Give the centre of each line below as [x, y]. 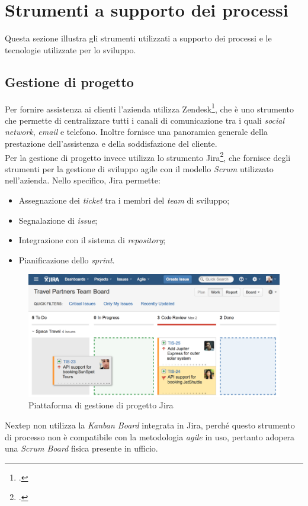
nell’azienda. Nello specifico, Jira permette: [83, 180]
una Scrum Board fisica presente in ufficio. [81, 448]
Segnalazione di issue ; [58, 220]
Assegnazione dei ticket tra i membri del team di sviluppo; [124, 200]
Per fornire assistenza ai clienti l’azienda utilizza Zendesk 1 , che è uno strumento [149, 108]
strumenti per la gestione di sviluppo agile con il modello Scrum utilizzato [139, 168]
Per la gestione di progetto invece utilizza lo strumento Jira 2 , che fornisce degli [148, 156]
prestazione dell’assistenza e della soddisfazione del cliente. [111, 143]
